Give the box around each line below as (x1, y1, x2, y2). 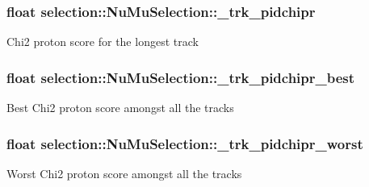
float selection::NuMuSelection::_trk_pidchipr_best (6, 67, 355, 87)
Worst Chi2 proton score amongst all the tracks (6, 164, 242, 181)
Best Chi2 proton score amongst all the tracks (6, 99, 234, 116)
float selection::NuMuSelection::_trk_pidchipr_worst (6, 133, 363, 153)
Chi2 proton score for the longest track (6, 33, 199, 50)
